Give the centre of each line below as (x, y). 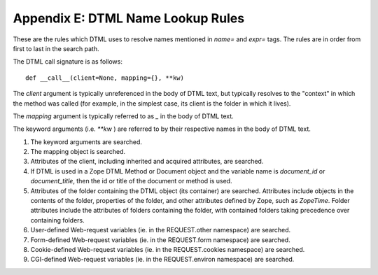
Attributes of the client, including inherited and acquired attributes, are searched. (147, 162)
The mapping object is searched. (78, 152)
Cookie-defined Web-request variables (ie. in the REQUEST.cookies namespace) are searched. (168, 249)
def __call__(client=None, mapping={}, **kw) (105, 78)
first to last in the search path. (56, 48)
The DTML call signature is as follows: (68, 62)
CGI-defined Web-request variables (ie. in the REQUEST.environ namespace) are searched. (162, 260)
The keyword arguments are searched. (86, 142)
